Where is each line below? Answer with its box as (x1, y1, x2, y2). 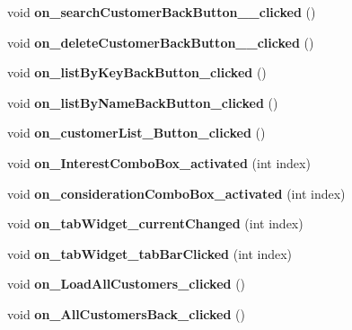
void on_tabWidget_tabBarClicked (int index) (7, 244, 293, 263)
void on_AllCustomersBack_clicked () (7, 304, 246, 323)
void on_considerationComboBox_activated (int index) (7, 183, 346, 202)
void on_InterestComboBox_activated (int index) (7, 153, 311, 172)
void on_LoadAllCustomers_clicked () (7, 274, 246, 293)
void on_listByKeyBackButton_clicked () (7, 63, 267, 82)
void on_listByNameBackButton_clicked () (7, 93, 278, 111)
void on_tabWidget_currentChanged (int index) (7, 214, 304, 233)
